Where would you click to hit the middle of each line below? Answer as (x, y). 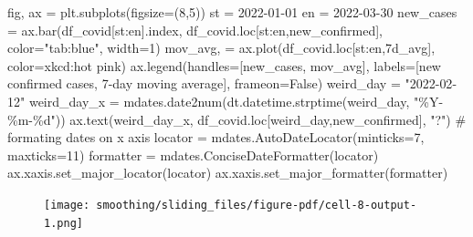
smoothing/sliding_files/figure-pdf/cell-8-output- (257, 205)
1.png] (63, 223)
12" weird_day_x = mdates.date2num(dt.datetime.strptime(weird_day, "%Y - (226, 101)
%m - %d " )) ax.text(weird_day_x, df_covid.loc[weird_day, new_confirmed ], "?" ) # (237, 119)
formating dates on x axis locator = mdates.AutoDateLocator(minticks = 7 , (216, 137)
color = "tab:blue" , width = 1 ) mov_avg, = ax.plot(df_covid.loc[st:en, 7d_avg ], (221, 48)
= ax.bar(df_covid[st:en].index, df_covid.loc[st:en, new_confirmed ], (195, 30)
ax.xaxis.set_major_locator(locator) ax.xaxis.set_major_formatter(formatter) (228, 173)
